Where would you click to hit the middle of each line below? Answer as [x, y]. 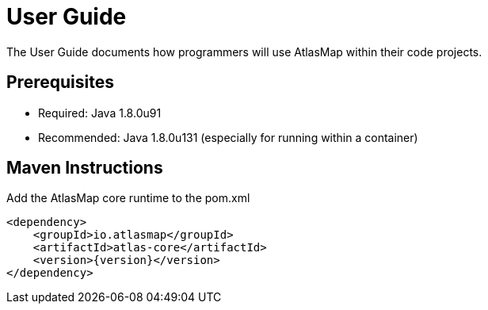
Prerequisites [60, 82]
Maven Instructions [85, 168]
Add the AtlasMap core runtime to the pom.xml [128, 198]
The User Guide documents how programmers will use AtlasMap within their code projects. [244, 52]
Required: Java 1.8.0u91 [100, 113]
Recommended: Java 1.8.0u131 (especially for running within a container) [228, 137]
